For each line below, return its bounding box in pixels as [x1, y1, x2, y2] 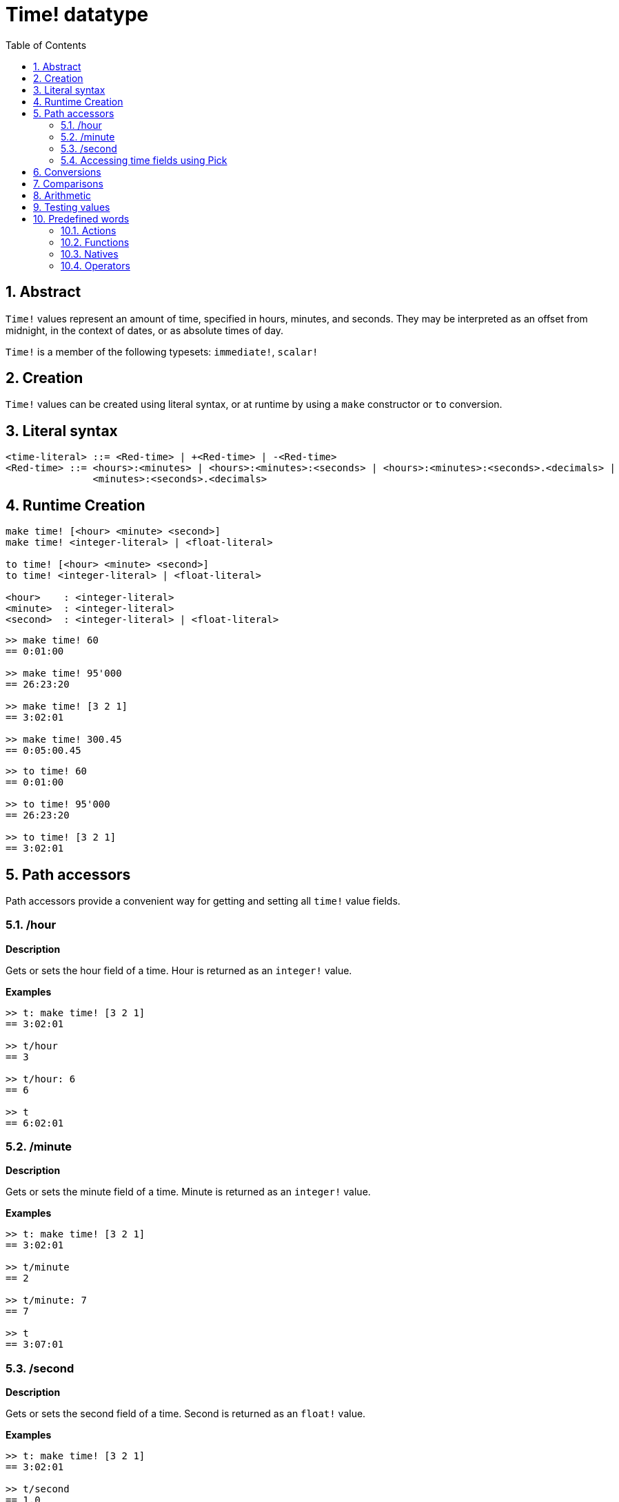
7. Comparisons [33, 177, 103, 189]
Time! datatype [6, 3, 149, 26]
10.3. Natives [61, 247, 119, 260]
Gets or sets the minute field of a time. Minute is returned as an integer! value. [6, 1186, 371, 1198]
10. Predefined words [33, 212, 130, 225]
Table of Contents [6, 39, 87, 51]
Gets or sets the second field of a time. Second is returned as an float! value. [6, 1408, 366, 1420]
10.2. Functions [61, 236, 130, 248]
